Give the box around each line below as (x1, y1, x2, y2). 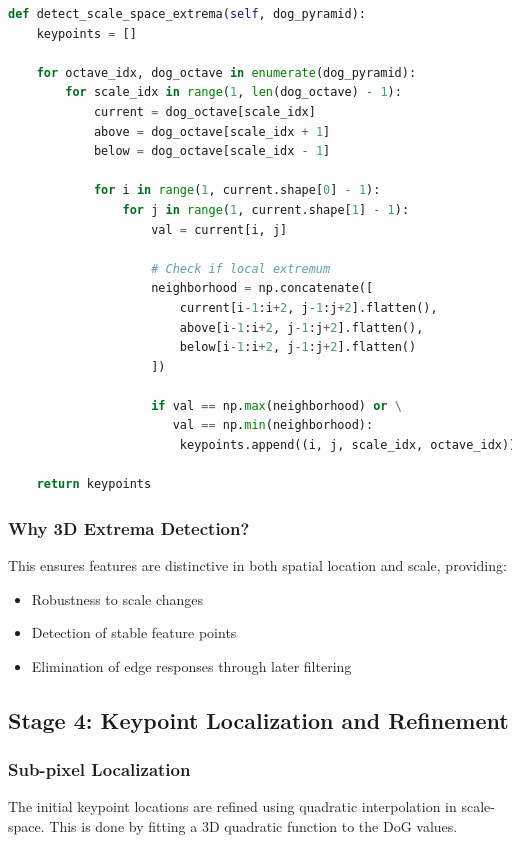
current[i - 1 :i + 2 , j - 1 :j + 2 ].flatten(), (179, 300, 438, 315)
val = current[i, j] (151, 222, 288, 237)
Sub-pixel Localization (8, 757, 191, 782)
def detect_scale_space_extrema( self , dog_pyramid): (8, 7, 366, 21)
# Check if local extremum (151, 261, 331, 276)
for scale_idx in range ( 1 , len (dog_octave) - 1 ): (65, 85, 402, 100)
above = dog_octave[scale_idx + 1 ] (93, 124, 331, 139)
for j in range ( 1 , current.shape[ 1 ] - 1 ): (122, 202, 410, 217)
